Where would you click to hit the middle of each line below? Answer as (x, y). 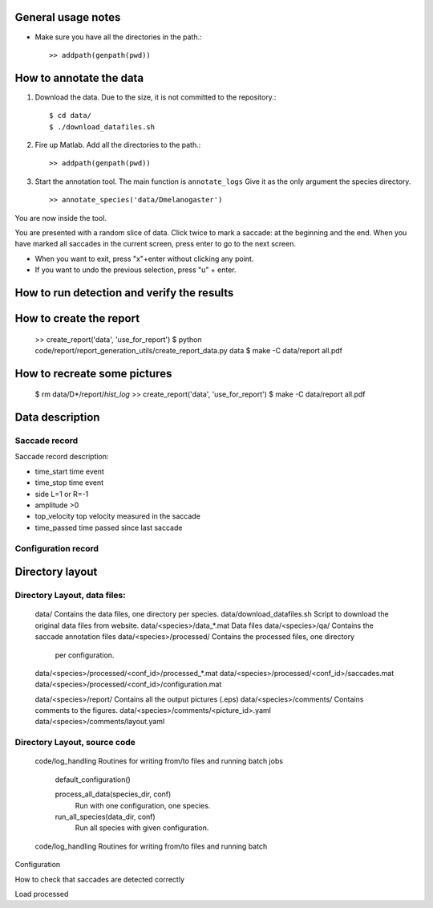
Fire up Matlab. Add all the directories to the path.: (118, 145)
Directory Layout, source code (75, 743)
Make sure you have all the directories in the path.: (118, 37)
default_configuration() (93, 780)
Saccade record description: (62, 457)
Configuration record (57, 548)
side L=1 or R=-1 (62, 494)
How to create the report (77, 318)
